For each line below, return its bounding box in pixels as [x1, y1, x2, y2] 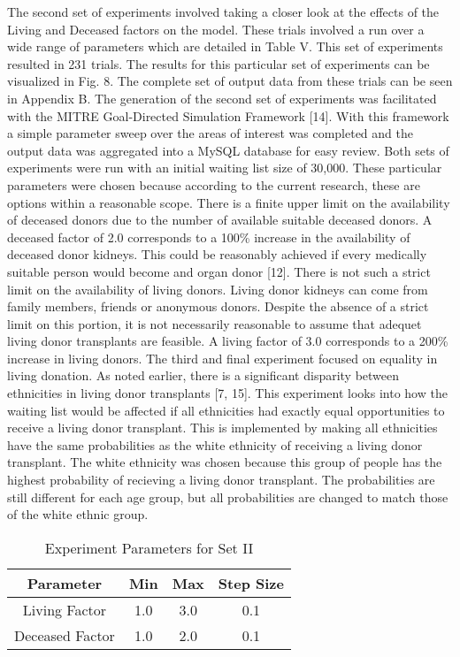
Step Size [218, 572, 284, 593]
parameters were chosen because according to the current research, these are [7, 175, 420, 194]
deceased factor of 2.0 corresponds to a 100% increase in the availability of [7, 227, 410, 246]
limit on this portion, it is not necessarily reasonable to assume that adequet [7, 314, 422, 332]
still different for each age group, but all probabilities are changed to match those [7, 487, 448, 506]
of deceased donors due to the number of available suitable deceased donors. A [7, 210, 433, 229]
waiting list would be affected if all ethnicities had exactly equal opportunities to [7, 401, 445, 419]
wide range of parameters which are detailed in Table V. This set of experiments [7, 37, 443, 56]
